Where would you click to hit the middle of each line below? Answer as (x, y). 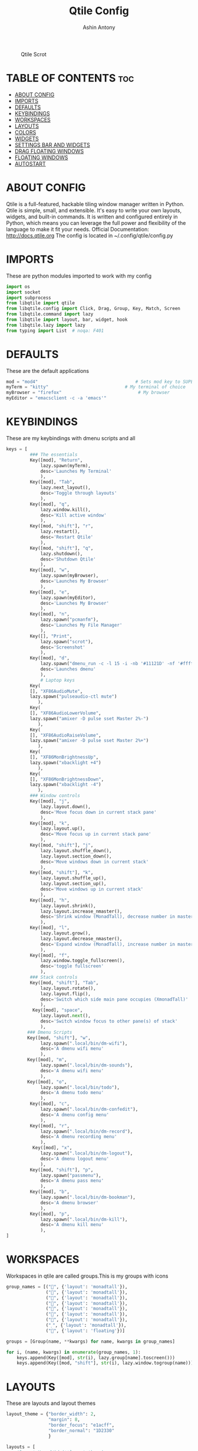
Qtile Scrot (34, 54)
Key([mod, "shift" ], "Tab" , (64, 983)
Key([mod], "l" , (49, 928)
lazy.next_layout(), (66, 488)
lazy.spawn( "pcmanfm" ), (70, 620)
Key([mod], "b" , (49, 1192)
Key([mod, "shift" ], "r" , (62, 526)
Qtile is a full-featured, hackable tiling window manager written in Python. (95, 204)
